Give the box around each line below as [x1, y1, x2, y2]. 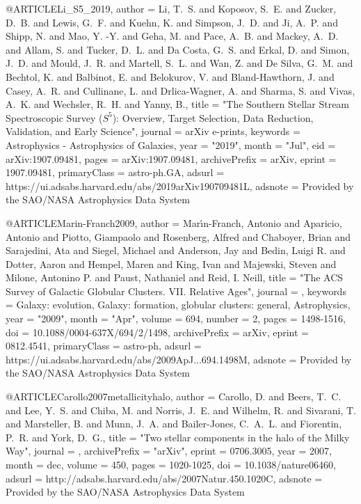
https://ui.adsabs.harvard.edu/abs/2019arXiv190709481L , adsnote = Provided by [6, 178, 354, 193]
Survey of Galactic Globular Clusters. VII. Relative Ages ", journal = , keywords [6, 283, 346, 298]
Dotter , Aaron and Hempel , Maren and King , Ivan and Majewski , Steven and [6, 256, 337, 271]
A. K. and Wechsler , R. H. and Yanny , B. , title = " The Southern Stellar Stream [6, 97, 350, 111]
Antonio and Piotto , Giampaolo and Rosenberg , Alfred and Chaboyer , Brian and [6, 229, 351, 244]
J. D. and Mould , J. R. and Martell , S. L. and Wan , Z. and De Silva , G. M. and [6, 56, 353, 70]
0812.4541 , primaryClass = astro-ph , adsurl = [6, 338, 202, 353]
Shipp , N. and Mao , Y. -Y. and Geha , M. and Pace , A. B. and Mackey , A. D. [6, 29, 339, 43]
